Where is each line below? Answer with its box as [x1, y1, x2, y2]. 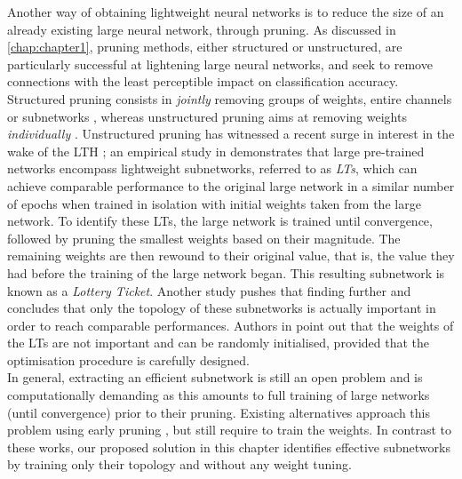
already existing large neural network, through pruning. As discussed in [7, 20, 396, 38]
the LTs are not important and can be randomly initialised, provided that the [7, 333, 430, 352]
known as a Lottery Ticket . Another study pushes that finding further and [7, 281, 411, 299]
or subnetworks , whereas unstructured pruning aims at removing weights [7, 107, 407, 125]
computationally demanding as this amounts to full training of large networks [7, 386, 430, 404]
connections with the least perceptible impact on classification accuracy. [7, 72, 399, 91]
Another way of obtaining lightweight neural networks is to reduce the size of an [7, 3, 444, 20]
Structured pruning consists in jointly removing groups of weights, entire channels [7, 89, 452, 108]
